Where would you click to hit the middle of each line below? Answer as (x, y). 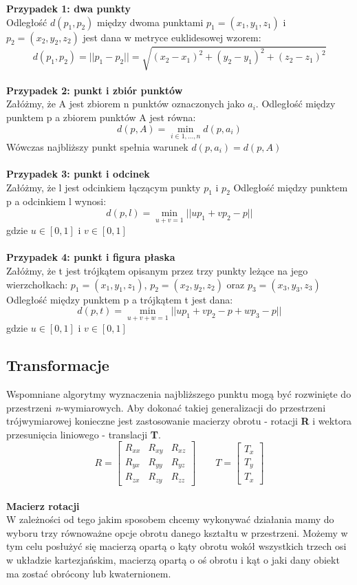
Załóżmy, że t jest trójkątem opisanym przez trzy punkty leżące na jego (157, 270)
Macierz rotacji (43, 506)
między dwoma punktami (150, 22)
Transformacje (58, 365)
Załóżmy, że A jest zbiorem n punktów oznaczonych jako (126, 104)
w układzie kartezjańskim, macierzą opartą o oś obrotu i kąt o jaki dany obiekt (173, 559)
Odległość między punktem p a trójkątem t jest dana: (120, 299)
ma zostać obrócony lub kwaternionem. (89, 573)
